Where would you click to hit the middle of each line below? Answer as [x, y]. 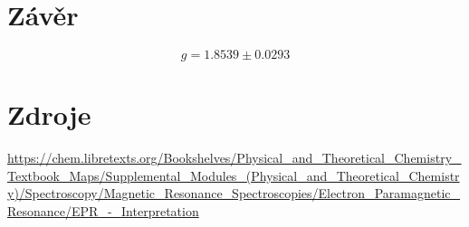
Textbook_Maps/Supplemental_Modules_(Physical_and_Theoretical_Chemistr [234, 175]
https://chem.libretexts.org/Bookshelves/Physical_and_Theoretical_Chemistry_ [234, 158]
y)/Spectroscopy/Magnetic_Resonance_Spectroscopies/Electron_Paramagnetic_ [234, 193]
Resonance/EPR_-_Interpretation [103, 211]
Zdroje [49, 114]
